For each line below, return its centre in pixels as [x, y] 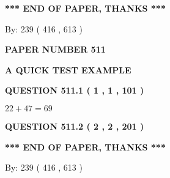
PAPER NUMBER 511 [55, 49]
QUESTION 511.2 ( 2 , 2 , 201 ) [75, 126]
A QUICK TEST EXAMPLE [68, 69]
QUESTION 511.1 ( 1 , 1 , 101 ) [75, 90]
